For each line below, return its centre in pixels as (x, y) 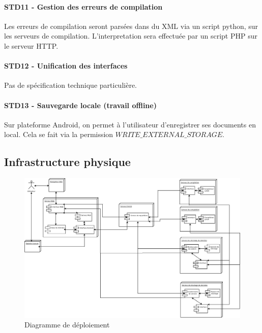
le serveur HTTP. (31, 45)
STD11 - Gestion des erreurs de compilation (83, 6)
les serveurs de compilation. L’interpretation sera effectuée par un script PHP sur (131, 36)
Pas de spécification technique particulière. (70, 85)
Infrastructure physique (67, 162)
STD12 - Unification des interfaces (66, 66)
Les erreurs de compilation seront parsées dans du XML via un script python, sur (131, 26)
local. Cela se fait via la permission (59, 134)
